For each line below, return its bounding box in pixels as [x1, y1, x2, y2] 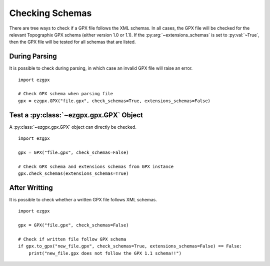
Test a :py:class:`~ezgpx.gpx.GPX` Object [9, 111, 143, 119]
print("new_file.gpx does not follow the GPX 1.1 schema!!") [28, 250, 182, 256]
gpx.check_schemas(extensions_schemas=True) [18, 171, 129, 176]
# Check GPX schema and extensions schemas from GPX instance [18, 163, 174, 169]
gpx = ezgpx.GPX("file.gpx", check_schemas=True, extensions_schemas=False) [18, 98, 211, 104]
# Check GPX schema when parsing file [18, 91, 113, 97]
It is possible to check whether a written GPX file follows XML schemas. [9, 196, 157, 202]
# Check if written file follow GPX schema [18, 236, 126, 242]
